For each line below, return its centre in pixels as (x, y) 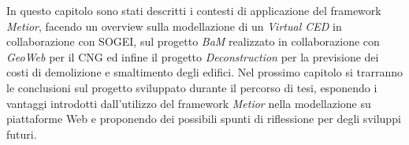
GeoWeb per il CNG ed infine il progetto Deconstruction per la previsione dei (193, 56)
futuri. (22, 134)
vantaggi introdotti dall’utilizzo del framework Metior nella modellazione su (189, 103)
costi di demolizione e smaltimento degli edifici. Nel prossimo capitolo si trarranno (204, 72)
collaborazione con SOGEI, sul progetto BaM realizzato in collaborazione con (193, 41)
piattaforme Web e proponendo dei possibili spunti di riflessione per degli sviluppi (204, 119)
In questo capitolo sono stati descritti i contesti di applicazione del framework (194, 10)
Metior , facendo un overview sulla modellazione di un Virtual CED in (174, 26)
